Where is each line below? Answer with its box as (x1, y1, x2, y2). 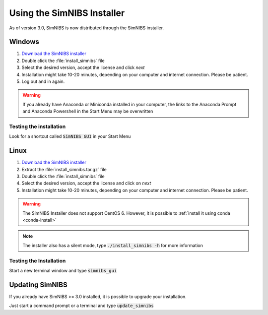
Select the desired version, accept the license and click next (21, 64, 145, 70)
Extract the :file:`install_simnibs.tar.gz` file (21, 166, 107, 172)
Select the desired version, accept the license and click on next (21, 180, 151, 186)
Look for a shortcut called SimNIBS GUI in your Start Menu (9, 133, 131, 139)
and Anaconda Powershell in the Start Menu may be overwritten (22, 108, 153, 114)
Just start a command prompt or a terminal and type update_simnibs (9, 303, 154, 309)
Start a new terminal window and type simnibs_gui (9, 267, 117, 273)
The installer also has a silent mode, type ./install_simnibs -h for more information (22, 242, 203, 248)
